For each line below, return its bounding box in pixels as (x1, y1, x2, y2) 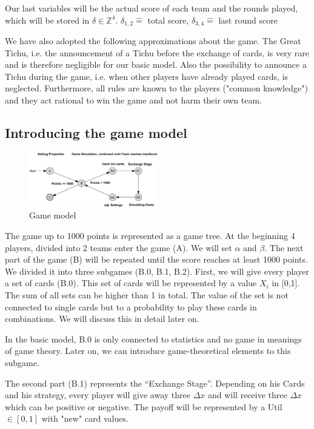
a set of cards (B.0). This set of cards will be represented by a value (5, 277, 257, 289)
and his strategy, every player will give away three (5, 388, 190, 401)
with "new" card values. (41, 412, 129, 425)
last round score (218, 13, 278, 26)
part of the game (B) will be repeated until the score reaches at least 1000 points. (5, 253, 308, 266)
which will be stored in (5, 13, 90, 26)
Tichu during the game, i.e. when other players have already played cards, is (5, 70, 289, 82)
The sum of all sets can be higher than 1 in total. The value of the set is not (5, 289, 289, 301)
